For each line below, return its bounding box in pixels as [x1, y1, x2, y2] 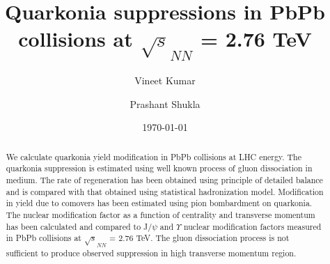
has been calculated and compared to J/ [6, 220, 152, 232]
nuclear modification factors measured [183, 220, 322, 232]
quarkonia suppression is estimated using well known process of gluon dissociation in [6, 162, 313, 174]
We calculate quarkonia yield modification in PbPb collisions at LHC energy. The [6, 150, 301, 162]
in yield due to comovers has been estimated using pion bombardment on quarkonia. [6, 197, 313, 209]
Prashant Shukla [129, 96, 201, 111]
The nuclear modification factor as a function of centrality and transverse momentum [6, 209, 315, 221]
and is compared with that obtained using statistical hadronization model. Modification [6, 185, 324, 197]
